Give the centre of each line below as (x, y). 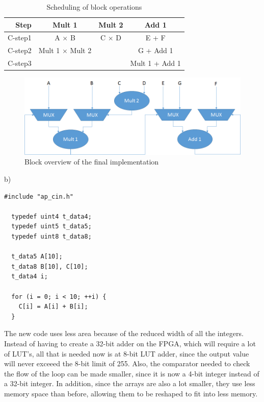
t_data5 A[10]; (37, 257)
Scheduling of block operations (94, 7)
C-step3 (20, 63)
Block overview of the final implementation (92, 162)
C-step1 (20, 38)
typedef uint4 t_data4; (51, 216)
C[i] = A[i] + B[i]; (53, 307)
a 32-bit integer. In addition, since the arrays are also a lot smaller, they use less (130, 383)
